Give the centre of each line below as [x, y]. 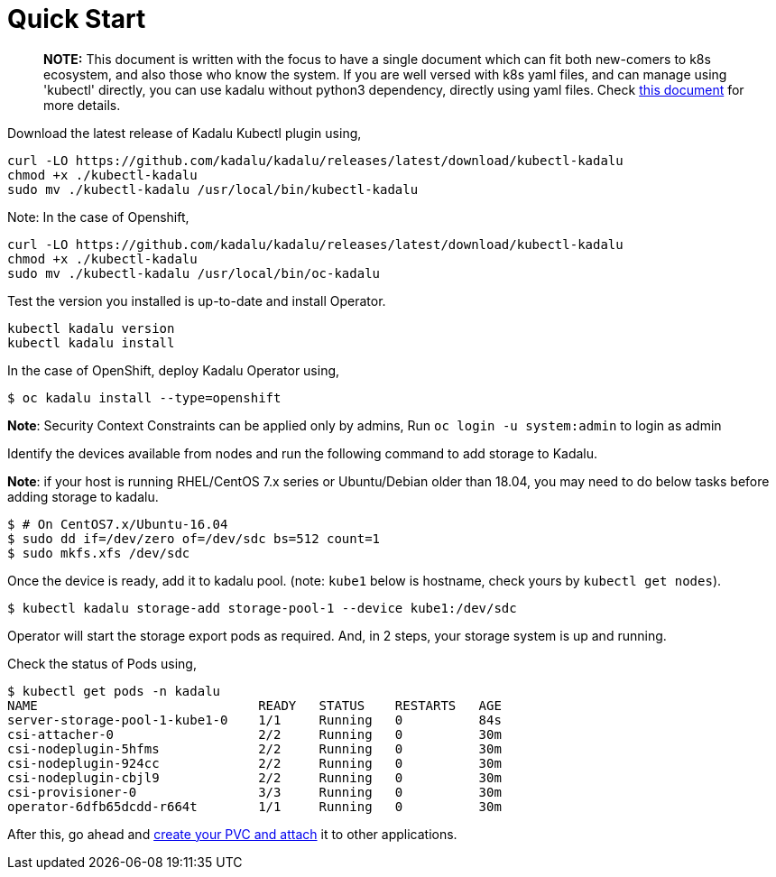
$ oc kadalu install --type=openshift [144, 397]
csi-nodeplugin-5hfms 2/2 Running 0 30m [254, 748]
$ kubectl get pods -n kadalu [114, 691]
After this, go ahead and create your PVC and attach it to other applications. [232, 834]
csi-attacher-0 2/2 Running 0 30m [254, 734]
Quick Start [77, 19]
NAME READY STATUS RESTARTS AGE [254, 705]
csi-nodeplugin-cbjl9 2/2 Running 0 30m [254, 777]
